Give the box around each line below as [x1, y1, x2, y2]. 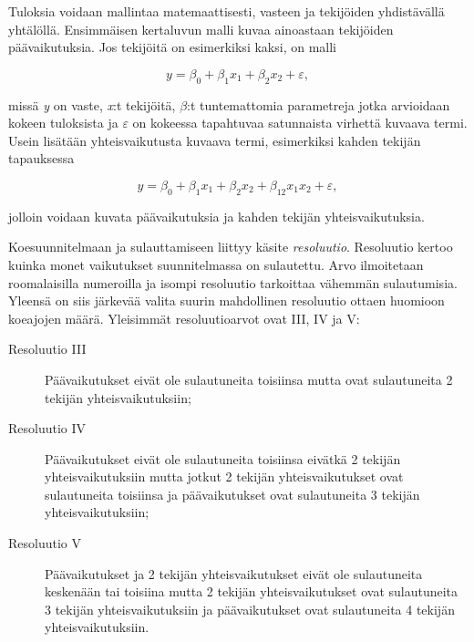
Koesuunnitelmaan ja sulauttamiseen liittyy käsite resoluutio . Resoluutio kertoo [8, 237, 453, 256]
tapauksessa [8, 149, 75, 168]
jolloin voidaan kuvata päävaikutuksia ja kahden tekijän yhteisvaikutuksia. [8, 206, 425, 225]
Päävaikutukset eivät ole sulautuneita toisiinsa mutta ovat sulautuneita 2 [45, 369, 453, 388]
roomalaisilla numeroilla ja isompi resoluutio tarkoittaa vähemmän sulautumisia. [8, 273, 458, 292]
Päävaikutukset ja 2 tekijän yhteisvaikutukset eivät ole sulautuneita [45, 564, 423, 583]
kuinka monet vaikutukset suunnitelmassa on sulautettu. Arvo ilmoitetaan [8, 254, 424, 274]
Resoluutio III [8, 339, 87, 358]
